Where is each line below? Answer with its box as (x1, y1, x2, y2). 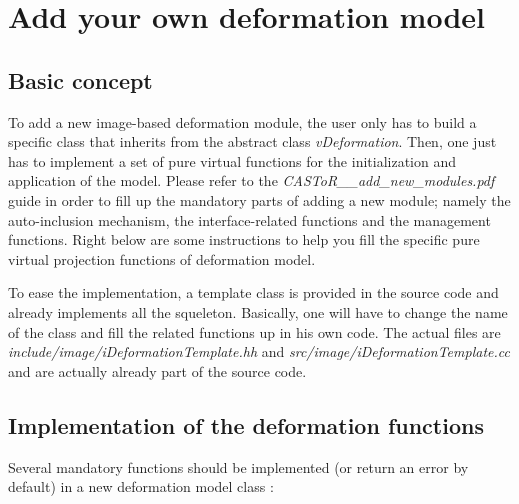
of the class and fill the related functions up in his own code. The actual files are (8, 321, 501, 342)
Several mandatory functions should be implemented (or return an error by (8, 456, 469, 477)
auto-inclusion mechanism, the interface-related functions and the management (8, 209, 491, 230)
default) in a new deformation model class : (8, 476, 274, 497)
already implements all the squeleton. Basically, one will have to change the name (8, 301, 508, 322)
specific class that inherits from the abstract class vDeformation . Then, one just (8, 131, 497, 152)
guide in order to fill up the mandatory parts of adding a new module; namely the (8, 189, 511, 210)
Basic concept (8, 64, 153, 95)
